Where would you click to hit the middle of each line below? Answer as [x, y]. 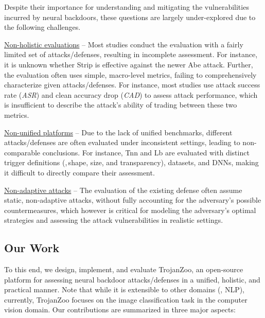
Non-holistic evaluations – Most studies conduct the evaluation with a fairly [124, 44]
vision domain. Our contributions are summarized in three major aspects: [120, 310]
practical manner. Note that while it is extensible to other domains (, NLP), [125, 289]
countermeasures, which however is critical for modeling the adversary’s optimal [130, 210]
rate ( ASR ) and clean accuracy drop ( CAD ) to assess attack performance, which [131, 94]
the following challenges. [42, 27]
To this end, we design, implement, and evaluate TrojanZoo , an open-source [124, 269]
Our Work [32, 248]
